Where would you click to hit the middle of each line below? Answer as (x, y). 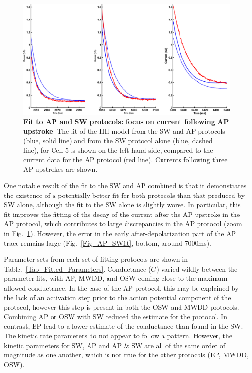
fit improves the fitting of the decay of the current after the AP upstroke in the (122, 214)
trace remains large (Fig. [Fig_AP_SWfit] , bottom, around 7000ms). (108, 243)
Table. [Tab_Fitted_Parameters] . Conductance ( (78, 268)
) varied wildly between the (197, 268)
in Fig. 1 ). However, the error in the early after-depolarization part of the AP (120, 233)
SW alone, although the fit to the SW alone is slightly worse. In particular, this (122, 205)
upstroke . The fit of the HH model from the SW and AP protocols (124, 131)
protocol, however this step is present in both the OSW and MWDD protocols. (122, 307)
